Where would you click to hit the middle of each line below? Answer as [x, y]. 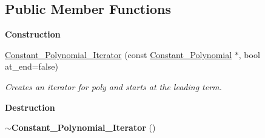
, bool [249, 54]
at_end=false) [32, 66]
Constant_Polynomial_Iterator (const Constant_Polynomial [119, 54]
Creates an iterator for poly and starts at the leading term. [113, 86]
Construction [33, 34]
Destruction [30, 107]
